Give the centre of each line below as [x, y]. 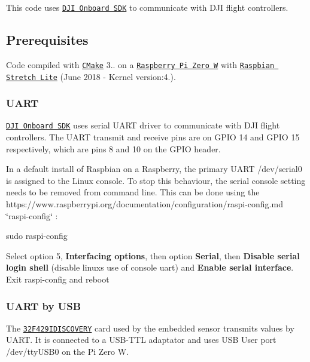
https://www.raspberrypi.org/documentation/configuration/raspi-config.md [145, 204]
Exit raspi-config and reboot [58, 279]
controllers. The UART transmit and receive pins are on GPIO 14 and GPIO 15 [153, 137]
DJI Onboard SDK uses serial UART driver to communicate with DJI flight [143, 125]
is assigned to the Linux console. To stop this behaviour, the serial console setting [156, 180]
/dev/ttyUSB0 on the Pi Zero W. [67, 352]
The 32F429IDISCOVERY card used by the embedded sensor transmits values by [150, 328]
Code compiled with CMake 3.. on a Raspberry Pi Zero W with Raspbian [140, 64]
